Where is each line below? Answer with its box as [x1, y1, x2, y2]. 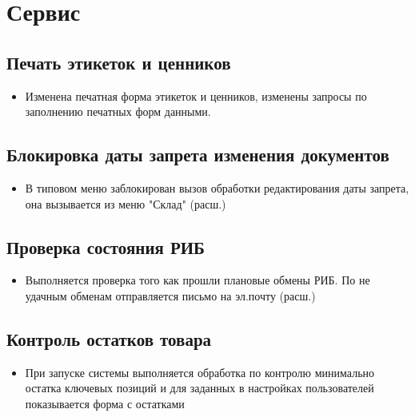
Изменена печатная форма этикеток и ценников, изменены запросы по [25, 87, 367, 104]
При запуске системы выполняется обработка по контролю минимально [25, 363, 375, 380]
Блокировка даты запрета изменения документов [6, 142, 389, 167]
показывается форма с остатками [25, 395, 185, 411]
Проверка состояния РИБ [6, 234, 205, 259]
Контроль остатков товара [6, 326, 212, 351]
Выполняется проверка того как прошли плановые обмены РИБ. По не [25, 272, 370, 288]
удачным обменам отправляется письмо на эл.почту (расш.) [25, 287, 316, 304]
